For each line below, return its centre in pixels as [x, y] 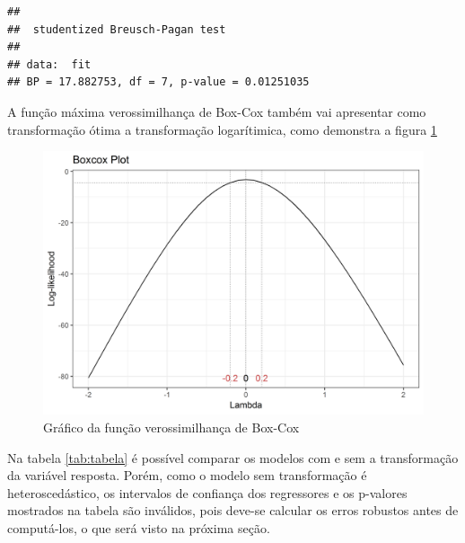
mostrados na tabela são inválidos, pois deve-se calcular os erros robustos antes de [233, 510]
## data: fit [49, 64]
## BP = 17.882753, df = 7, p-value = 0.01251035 [158, 82]
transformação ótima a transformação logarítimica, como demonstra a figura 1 [222, 129]
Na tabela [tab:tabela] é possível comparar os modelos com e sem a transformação [233, 457]
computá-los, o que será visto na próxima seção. [139, 527]
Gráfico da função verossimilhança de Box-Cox [171, 427]
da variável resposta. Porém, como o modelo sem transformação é [187, 475]
